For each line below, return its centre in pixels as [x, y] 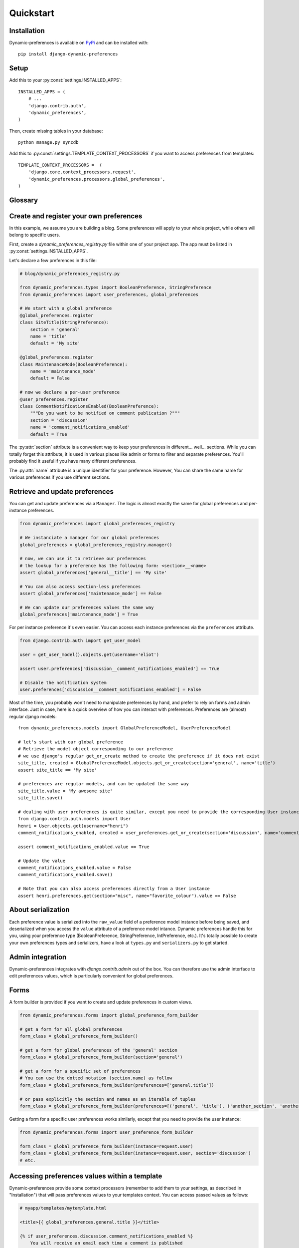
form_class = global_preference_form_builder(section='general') [101, 1057]
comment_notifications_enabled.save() [66, 875]
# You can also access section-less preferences [80, 586]
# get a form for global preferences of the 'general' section [99, 1050]
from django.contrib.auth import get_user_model [80, 641]
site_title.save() [41, 798]
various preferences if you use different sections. [60, 477]
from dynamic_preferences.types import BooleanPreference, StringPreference [116, 288]
